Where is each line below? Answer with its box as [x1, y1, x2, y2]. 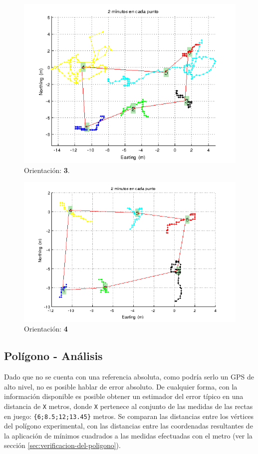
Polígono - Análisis [4, 348, 103, 363]
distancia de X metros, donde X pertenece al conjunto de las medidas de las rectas [4, 400, 253, 411]
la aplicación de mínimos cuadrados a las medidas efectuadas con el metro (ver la [4, 430, 253, 440]
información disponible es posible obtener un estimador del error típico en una [4, 391, 244, 401]
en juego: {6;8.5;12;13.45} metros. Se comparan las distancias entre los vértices [4, 410, 254, 421]
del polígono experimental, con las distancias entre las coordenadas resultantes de [4, 420, 253, 431]
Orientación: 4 [24, 323, 68, 334]
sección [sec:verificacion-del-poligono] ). [4, 440, 121, 450]
